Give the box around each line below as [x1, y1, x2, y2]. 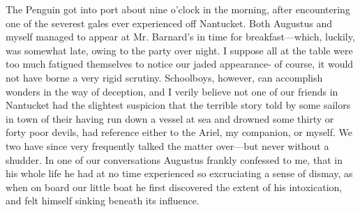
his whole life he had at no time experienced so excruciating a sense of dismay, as [6, 166, 353, 181]
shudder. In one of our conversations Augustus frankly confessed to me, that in [6, 152, 343, 167]
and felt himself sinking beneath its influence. [6, 193, 200, 208]
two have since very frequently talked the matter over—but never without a [6, 138, 329, 153]
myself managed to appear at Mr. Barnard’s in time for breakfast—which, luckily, [6, 29, 355, 44]
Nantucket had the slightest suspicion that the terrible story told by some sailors [6, 98, 351, 112]
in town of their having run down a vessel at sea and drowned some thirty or [6, 111, 334, 126]
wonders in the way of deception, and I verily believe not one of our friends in [6, 84, 338, 98]
